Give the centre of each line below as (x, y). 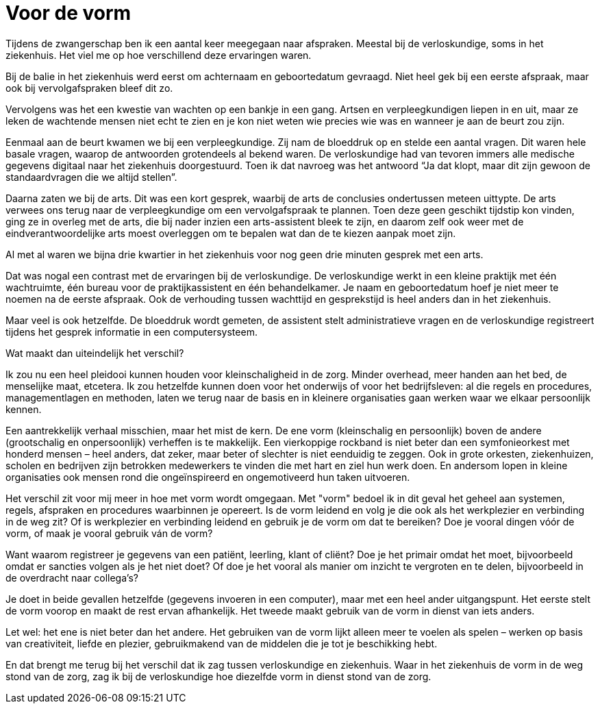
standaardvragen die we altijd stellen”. (91, 177)
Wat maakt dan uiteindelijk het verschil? (95, 353)
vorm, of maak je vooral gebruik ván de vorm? (109, 533)
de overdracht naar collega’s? (72, 577)
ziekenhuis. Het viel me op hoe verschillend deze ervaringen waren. (159, 55)
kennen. (24, 409)
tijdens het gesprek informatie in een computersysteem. (132, 332)
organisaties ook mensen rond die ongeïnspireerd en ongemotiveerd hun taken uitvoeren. (208, 477)
